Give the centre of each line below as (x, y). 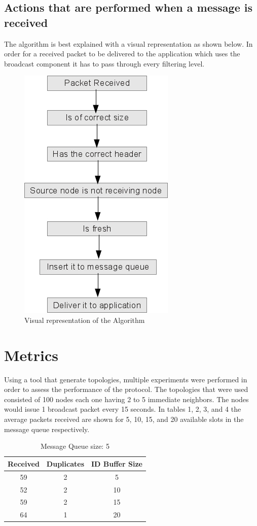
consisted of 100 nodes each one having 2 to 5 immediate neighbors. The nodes (126, 399)
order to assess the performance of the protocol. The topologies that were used (126, 389)
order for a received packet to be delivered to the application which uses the (122, 54)
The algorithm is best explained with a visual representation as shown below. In (128, 43)
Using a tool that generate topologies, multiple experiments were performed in (126, 379)
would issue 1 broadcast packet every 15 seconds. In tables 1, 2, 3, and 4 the (123, 409)
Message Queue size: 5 (75, 446)
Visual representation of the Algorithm (85, 320)
